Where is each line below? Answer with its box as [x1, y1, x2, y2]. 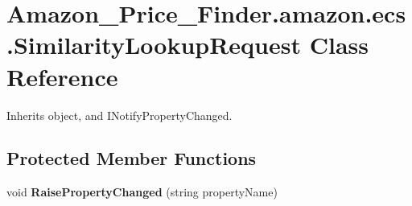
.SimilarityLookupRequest [6, 28, 301, 61]
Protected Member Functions [6, 146, 257, 171]
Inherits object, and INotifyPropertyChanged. [6, 106, 233, 123]
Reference [6, 60, 118, 93]
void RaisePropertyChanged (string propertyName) [6, 183, 278, 200]
